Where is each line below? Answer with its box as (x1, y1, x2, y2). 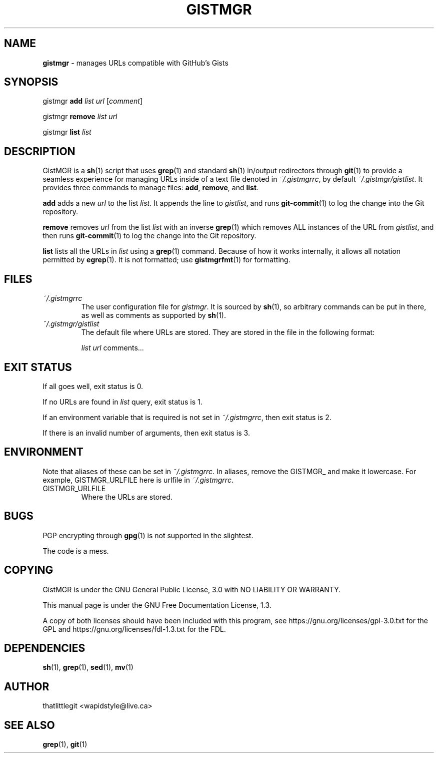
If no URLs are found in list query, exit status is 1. (42, 397, 202, 406)
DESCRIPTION (4, 145, 75, 158)
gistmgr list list (42, 128, 91, 137)
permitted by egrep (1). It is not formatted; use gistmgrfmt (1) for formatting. (42, 255, 290, 264)
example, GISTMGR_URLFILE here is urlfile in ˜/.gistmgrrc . (42, 475, 233, 484)
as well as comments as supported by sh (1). (81, 311, 226, 320)
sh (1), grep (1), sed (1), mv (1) (42, 663, 133, 672)
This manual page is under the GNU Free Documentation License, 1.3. (42, 600, 271, 609)
